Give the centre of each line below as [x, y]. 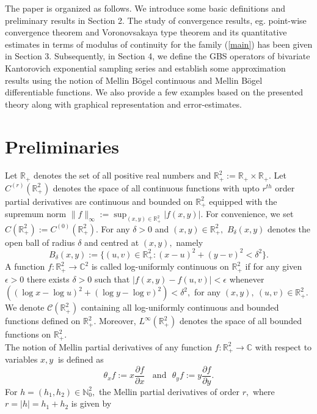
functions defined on [43, 321]
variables [21, 359]
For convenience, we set [250, 214]
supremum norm [36, 214]
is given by [91, 403]
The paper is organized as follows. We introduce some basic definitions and [145, 8]
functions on [28, 334]
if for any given [274, 266]
